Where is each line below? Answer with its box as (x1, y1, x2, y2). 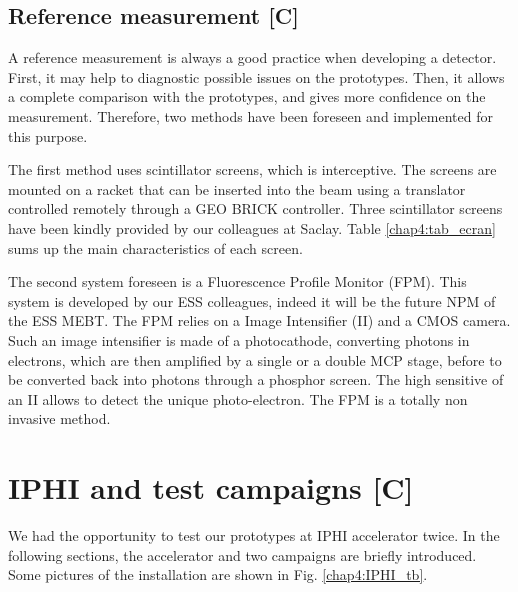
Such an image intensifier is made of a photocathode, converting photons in (8, 329, 470, 350)
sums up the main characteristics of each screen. (8, 237, 303, 258)
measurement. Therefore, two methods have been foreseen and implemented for (8, 105, 493, 126)
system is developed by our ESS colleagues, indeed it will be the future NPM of (8, 290, 496, 311)
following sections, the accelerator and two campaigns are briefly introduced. (8, 544, 477, 565)
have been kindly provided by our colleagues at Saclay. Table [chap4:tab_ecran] (8, 217, 496, 238)
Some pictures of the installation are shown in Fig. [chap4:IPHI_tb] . (8, 564, 428, 585)
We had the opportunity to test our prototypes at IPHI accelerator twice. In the (8, 525, 500, 546)
